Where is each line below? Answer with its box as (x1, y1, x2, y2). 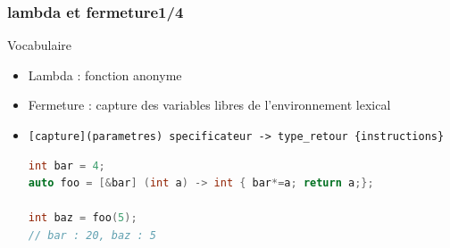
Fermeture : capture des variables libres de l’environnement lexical (28, 95, 391, 114)
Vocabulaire (7, 36, 72, 54)
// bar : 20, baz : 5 (28, 229, 156, 243)
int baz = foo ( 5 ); (28, 211, 137, 225)
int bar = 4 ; (28, 159, 105, 172)
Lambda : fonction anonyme (28, 65, 182, 84)
